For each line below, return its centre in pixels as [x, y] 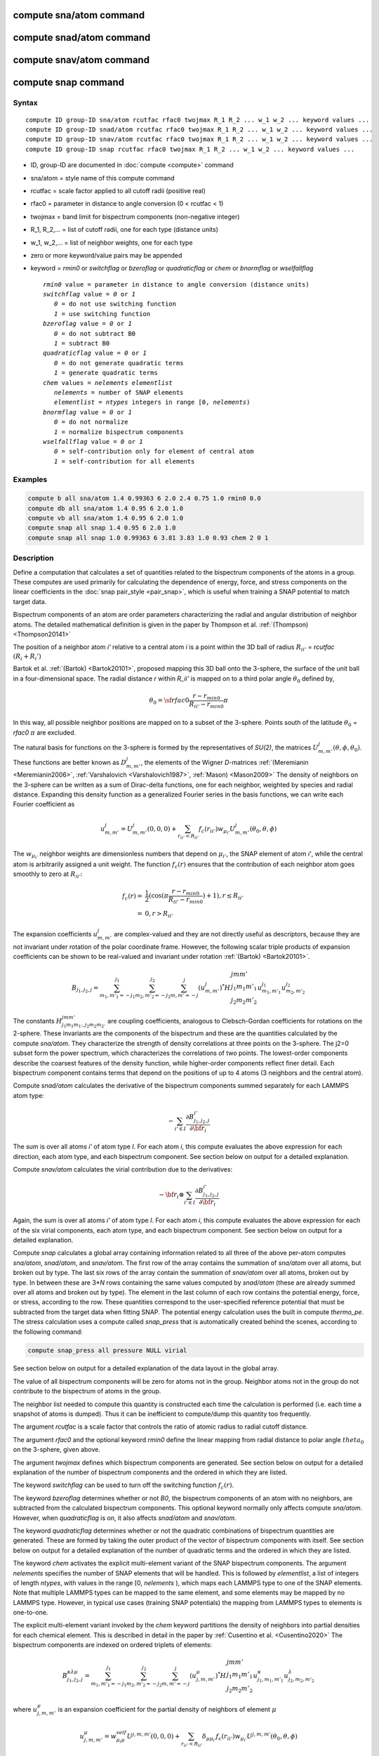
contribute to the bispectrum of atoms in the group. [87, 1391]
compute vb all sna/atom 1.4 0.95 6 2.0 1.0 [106, 518]
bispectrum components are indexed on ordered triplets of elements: [113, 1645]
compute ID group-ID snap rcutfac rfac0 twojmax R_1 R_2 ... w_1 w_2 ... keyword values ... [190, 149]
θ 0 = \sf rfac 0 [169, 701]
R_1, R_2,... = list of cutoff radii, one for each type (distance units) [125, 230]
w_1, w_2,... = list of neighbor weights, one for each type [112, 242]
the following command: [48, 1332]
